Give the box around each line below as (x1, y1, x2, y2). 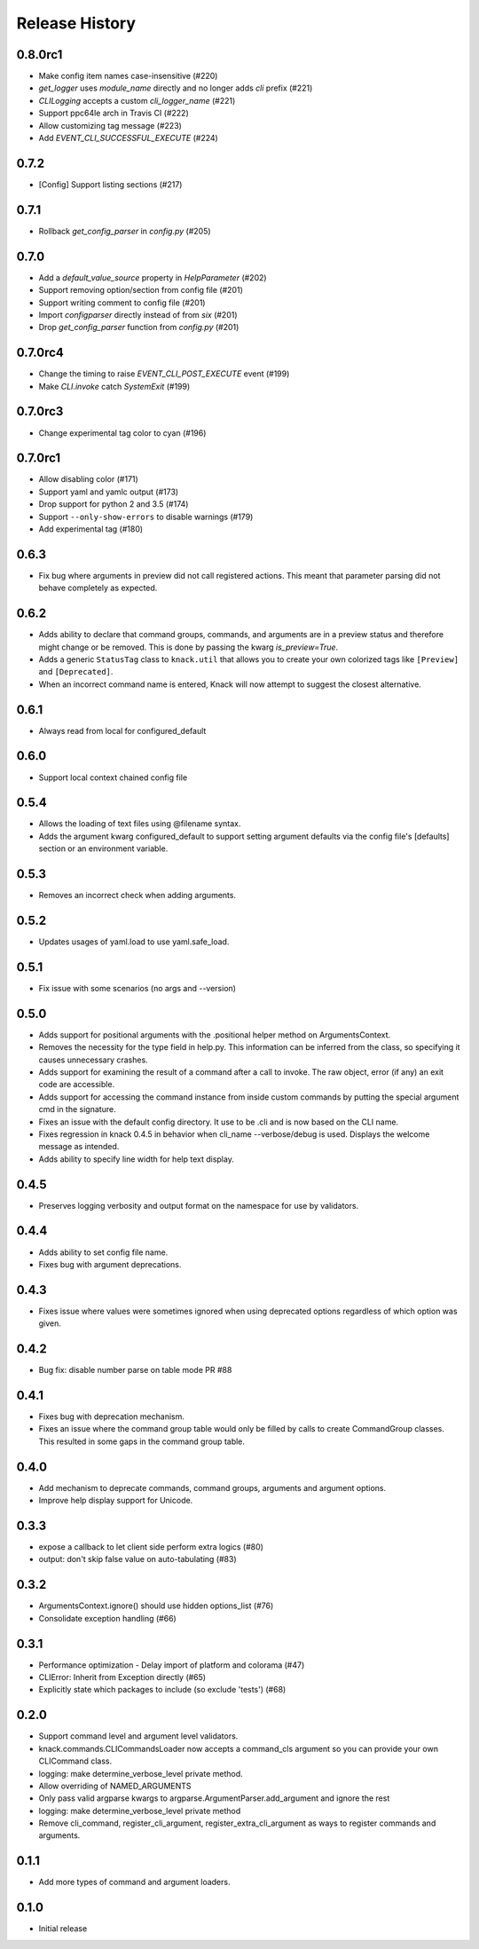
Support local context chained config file (38, 772, 188, 783)
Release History (16, 13, 137, 33)
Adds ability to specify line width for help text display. (38, 1154, 234, 1164)
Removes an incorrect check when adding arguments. (38, 890, 237, 901)
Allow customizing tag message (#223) (38, 120, 182, 130)
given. (38, 1318, 62, 1329)
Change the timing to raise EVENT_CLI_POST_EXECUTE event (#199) (38, 368, 290, 379)
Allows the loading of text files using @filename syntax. (38, 818, 241, 829)
